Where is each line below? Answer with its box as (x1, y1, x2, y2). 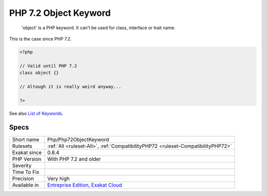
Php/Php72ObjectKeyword (47, 136, 109, 143)
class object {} (19, 70, 59, 76)
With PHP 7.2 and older (47, 155, 101, 162)
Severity (12, 162, 32, 169)
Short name (12, 136, 40, 143)
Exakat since (12, 149, 42, 156)
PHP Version (12, 155, 42, 162)
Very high (47, 175, 70, 182)
